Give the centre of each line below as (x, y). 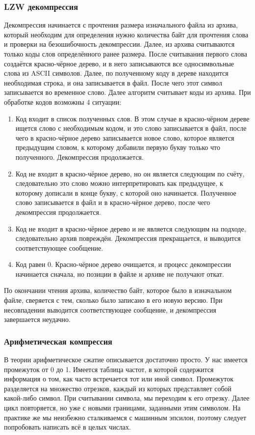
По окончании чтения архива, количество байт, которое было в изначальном (118, 290)
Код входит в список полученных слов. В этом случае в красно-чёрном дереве (132, 118)
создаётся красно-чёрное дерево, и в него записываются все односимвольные (119, 63)
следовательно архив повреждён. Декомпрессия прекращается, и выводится (128, 238)
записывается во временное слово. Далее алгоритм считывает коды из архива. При (127, 92)
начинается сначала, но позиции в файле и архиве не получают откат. (120, 274)
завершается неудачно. (37, 319)
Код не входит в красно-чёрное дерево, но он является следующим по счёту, (130, 173)
